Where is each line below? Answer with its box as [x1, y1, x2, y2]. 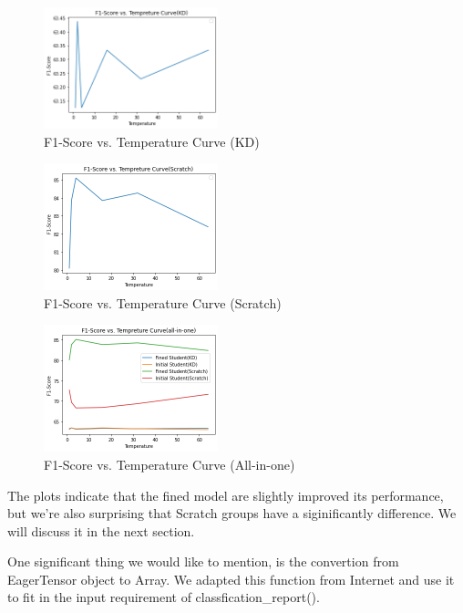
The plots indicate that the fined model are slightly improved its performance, [7, 485, 444, 504]
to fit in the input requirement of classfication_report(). [7, 587, 320, 607]
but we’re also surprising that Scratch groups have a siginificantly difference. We [7, 504, 457, 523]
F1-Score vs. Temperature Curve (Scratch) [44, 293, 282, 312]
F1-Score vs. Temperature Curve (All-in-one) [44, 454, 295, 473]
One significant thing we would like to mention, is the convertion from [7, 552, 399, 571]
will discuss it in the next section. [7, 521, 195, 540]
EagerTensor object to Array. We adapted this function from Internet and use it [7, 569, 455, 588]
